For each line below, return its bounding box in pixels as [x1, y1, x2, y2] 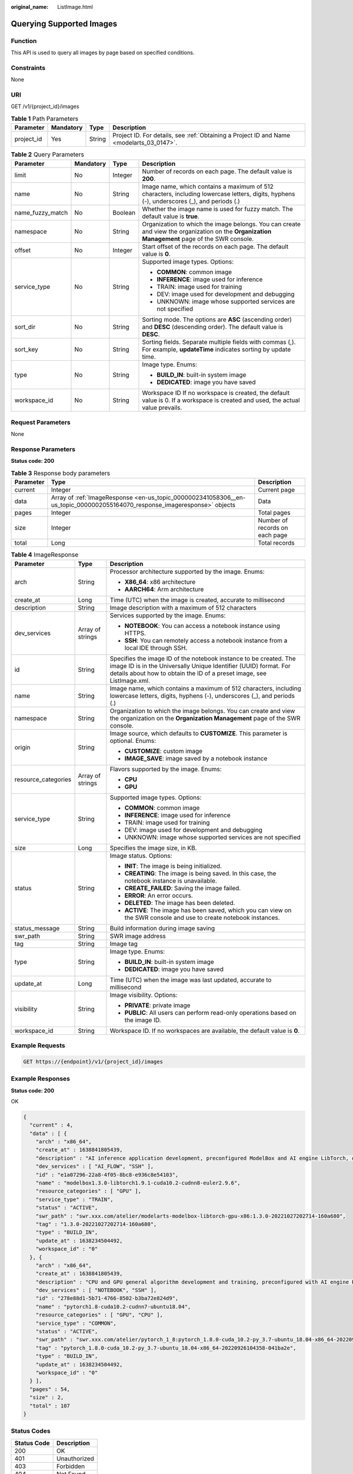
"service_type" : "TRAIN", [35, 1196, 114, 1203]
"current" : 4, [29, 1122, 74, 1128]
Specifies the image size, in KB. [109, 844, 197, 852]
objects [215, 501, 235, 509]
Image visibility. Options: [109, 991, 178, 999]
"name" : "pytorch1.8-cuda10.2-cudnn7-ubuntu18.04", [35, 1303, 191, 1310]
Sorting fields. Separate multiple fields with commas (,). [142, 338, 296, 346]
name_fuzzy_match [14, 208, 68, 216]
